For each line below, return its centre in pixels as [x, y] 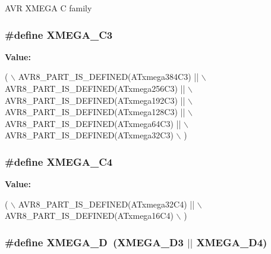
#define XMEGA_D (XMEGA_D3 [94, 242]
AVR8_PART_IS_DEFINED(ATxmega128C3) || [95, 112]
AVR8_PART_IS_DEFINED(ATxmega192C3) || [95, 100]
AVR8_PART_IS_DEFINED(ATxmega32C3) [89, 135]
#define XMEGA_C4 [59, 161]
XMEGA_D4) [232, 242]
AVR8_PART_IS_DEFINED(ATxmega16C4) [89, 216]
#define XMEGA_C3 [59, 34]
